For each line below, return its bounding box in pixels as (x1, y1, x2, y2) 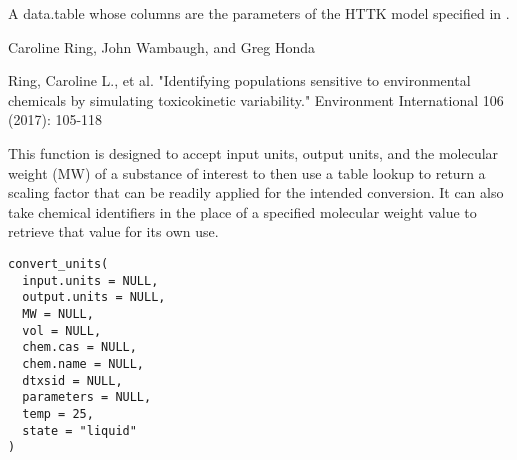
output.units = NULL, (22, 290, 166, 305)
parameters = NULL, (22, 390, 152, 405)
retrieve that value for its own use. (8, 221, 219, 242)
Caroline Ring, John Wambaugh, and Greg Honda (8, 36, 316, 57)
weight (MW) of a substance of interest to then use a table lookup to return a (8, 162, 486, 183)
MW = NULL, (22, 306, 94, 321)
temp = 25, (22, 406, 94, 421)
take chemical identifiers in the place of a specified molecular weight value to (8, 201, 477, 222)
